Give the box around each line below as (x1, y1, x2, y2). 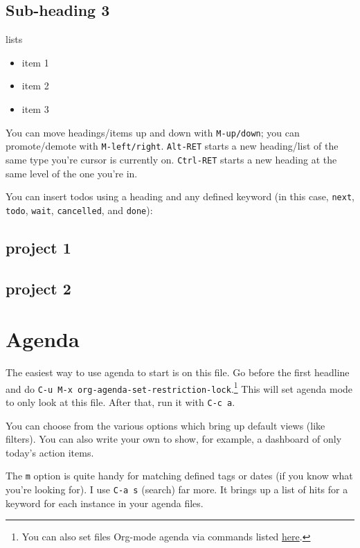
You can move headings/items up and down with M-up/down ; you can (6, 125, 300, 139)
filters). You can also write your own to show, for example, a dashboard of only (6, 432, 342, 446)
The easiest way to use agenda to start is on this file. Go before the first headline (6, 365, 350, 380)
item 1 (21, 55, 49, 69)
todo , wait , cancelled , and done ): (6, 202, 153, 217)
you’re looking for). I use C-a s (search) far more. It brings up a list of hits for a (6, 482, 348, 497)
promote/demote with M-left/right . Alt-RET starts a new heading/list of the (6, 139, 339, 153)
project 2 (6, 277, 71, 299)
